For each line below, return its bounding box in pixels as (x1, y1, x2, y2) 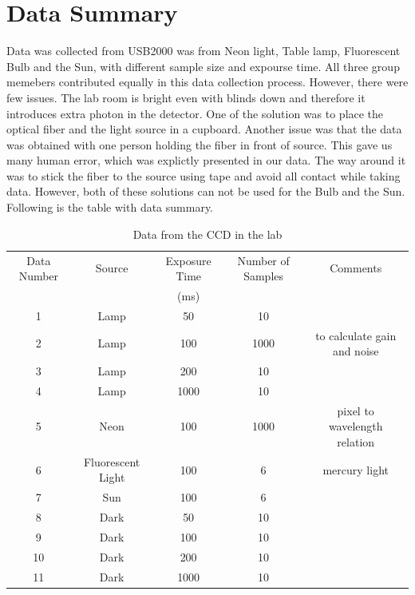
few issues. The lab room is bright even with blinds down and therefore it (6, 89, 366, 105)
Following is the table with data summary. (6, 199, 214, 216)
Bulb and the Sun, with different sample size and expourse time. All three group (6, 58, 400, 74)
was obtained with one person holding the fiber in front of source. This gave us (6, 136, 393, 153)
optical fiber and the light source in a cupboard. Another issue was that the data (6, 121, 402, 137)
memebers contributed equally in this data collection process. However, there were (6, 73, 409, 90)
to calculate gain (315, 327, 397, 343)
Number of (237, 252, 290, 268)
